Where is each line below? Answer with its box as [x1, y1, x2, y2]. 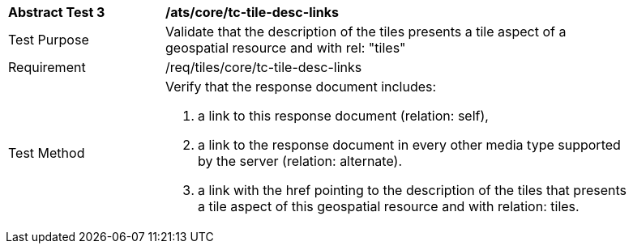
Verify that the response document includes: [165, 78, 437, 95]
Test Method [8, 145, 85, 161]
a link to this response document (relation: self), [198, 108, 489, 124]
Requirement [8, 59, 86, 75]
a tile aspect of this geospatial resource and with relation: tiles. [198, 198, 580, 214]
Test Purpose [8, 32, 89, 48]
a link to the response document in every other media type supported [198, 137, 621, 153]
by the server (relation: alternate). [198, 153, 403, 169]
